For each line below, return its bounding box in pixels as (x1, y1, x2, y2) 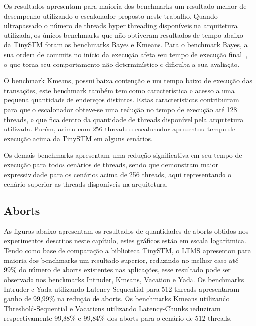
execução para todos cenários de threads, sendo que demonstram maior (4, 159, 218, 169)
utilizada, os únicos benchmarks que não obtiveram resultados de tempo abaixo (4, 30, 243, 40)
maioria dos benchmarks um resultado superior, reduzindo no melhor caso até (4, 255, 238, 265)
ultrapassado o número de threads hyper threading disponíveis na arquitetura (4, 20, 238, 31)
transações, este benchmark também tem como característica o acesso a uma (4, 85, 235, 95)
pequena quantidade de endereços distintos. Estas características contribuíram (4, 95, 239, 105)
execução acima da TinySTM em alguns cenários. (4, 133, 153, 143)
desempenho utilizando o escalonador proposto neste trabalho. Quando (4, 10, 218, 21)
